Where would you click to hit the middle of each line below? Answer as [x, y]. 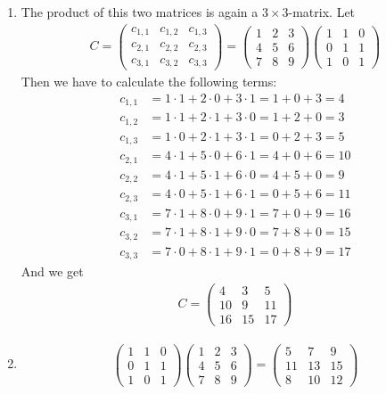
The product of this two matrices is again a [140, 12]
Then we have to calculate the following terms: [149, 82]
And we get [52, 271]
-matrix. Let [322, 12]
